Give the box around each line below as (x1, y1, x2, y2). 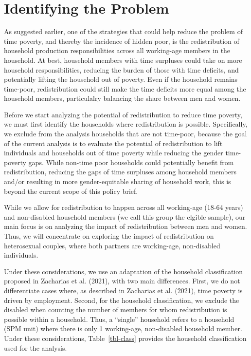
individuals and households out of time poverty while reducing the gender (4, 148, 223, 158)
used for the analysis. (4, 342, 67, 353)
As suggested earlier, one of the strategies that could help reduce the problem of (4, 26, 243, 37)
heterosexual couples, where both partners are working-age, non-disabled (4, 240, 220, 250)
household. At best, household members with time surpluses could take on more (4, 55, 242, 65)
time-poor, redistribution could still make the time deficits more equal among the (4, 83, 246, 94)
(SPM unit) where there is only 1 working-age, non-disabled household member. (4, 323, 242, 334)
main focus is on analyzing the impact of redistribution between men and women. (4, 221, 247, 231)
